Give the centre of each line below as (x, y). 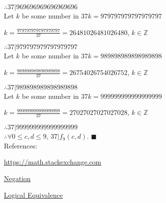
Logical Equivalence (33, 194)
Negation (17, 178)
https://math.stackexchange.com (53, 162)
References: (21, 145)
